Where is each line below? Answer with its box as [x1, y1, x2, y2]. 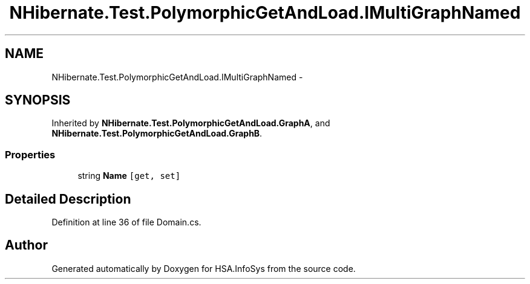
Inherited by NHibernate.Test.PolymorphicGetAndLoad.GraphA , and [51, 118, 330, 129]
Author [5, 237, 48, 253]
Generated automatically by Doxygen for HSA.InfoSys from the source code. [51, 263, 356, 274]
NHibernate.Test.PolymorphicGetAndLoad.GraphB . [51, 128, 263, 139]
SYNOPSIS [5, 92, 71, 108]
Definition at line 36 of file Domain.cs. [51, 217, 201, 228]
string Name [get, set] [77, 170, 181, 181]
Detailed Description [5, 191, 131, 207]
